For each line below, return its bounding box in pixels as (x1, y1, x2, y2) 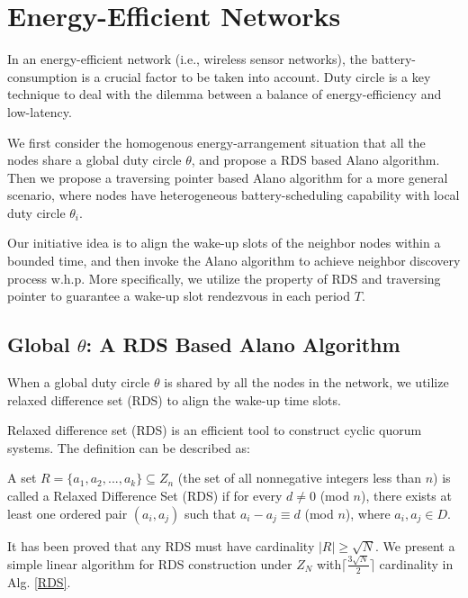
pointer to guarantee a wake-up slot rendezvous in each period (7, 286, 351, 305)
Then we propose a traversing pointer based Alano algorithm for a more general (7, 168, 448, 186)
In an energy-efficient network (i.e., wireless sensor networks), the (7, 50, 367, 68)
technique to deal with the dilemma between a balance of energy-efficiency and (7, 85, 442, 104)
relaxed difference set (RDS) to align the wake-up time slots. (7, 390, 341, 409)
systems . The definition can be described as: (7, 438, 250, 457)
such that (184, 503, 237, 522)
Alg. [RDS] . (7, 572, 71, 591)
